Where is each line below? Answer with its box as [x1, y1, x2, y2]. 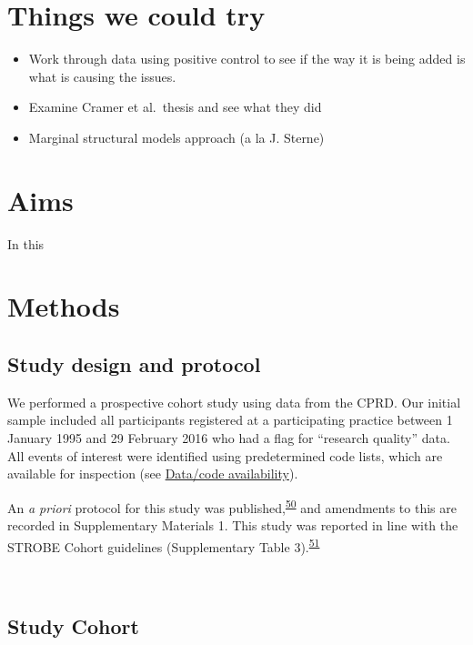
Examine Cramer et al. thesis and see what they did [28, 97, 322, 116]
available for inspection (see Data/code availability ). [7, 464, 298, 483]
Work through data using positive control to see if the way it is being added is [28, 49, 466, 68]
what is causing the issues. [28, 66, 176, 86]
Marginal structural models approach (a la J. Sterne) [28, 127, 325, 146]
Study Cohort [7, 611, 139, 640]
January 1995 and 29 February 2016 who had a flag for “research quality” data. [7, 428, 450, 447]
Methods [7, 287, 120, 325]
